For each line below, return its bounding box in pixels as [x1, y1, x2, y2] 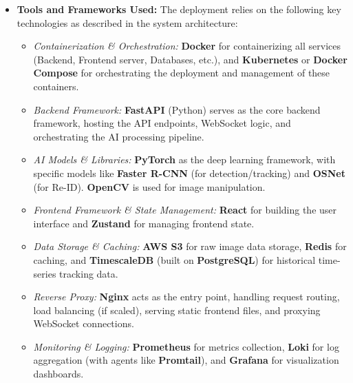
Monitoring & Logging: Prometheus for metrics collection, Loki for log [33, 339, 339, 353]
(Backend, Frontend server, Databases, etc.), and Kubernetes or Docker [33, 52, 347, 66]
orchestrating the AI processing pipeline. [33, 129, 204, 143]
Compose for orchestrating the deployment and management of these [33, 65, 330, 80]
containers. [33, 79, 79, 93]
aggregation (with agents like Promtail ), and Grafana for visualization [33, 353, 339, 367]
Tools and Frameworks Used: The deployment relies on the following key [17, 2, 341, 16]
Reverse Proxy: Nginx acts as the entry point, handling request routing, [33, 289, 340, 304]
